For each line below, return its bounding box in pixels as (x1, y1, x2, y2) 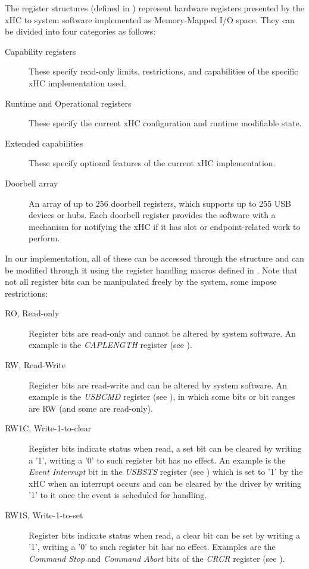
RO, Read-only (5, 307, 60, 319)
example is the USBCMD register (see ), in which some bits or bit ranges (29, 390, 295, 403)
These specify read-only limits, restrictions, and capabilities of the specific (29, 65, 298, 77)
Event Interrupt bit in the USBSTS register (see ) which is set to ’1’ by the (29, 465, 303, 478)
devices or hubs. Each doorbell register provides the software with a (29, 209, 276, 221)
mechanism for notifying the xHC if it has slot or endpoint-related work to (29, 220, 301, 232)
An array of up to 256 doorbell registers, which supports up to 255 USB (29, 197, 291, 209)
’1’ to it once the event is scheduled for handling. (29, 489, 207, 501)
